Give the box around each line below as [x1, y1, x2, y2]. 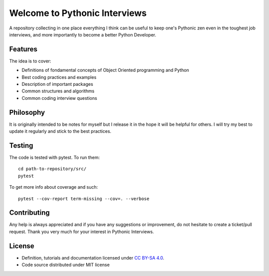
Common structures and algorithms [21, 88, 95, 94]
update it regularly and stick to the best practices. [9, 128, 112, 134]
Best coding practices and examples [21, 74, 97, 80]
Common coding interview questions [21, 95, 97, 101]
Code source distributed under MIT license [21, 262, 110, 268]
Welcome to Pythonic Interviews [9, 7, 147, 18]
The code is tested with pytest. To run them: [9, 155, 100, 160]
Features [9, 45, 37, 53]
